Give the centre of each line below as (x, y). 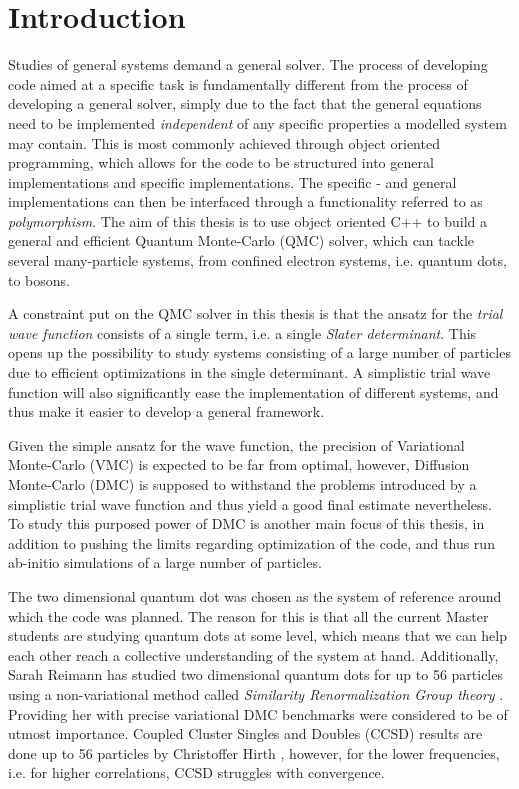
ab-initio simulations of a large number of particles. (165, 562)
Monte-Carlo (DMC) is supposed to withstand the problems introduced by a (242, 484)
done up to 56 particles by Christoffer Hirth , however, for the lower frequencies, (254, 752)
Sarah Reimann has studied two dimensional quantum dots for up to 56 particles (255, 674)
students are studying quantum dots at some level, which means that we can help (258, 635)
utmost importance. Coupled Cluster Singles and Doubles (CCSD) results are (245, 733)
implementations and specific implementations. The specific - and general (232, 181)
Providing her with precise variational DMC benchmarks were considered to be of (258, 713)
